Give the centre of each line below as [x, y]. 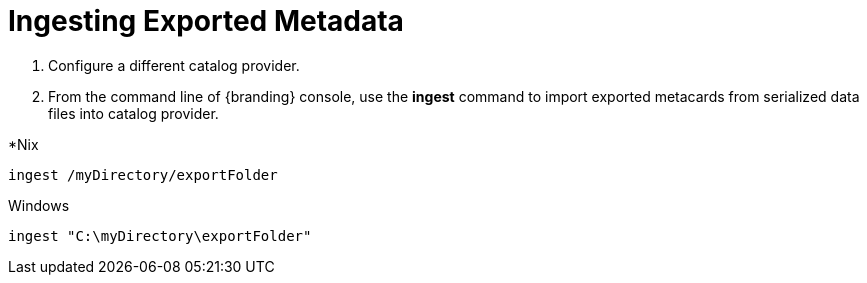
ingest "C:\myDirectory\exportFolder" [160, 235]
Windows [39, 205]
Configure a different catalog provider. [174, 65]
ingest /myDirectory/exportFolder [143, 174]
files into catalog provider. [133, 113]
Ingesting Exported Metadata [206, 21]
